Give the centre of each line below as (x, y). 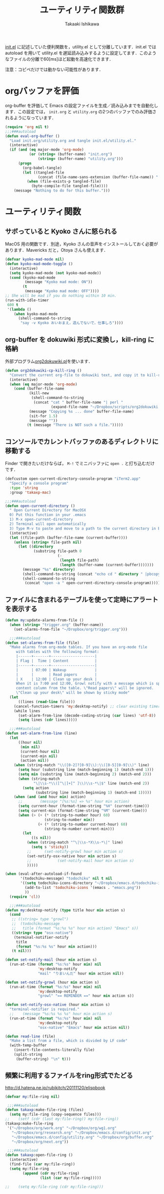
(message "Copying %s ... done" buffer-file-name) (82, 411)
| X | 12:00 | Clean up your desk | (56, 679)
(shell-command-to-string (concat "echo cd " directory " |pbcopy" (92, 574)
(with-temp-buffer (28, 1045)
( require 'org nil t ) (27, 127)
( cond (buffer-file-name (39, 389)
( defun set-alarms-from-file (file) (42, 643)
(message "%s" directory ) (49, 569)
